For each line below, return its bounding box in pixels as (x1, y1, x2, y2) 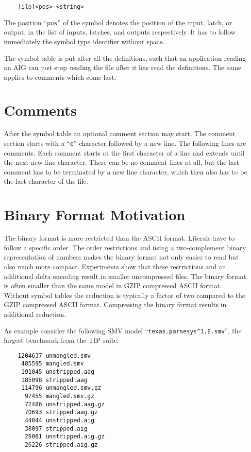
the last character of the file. (4, 176, 88, 186)
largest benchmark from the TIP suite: (4, 335, 119, 345)
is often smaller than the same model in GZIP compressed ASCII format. (4, 280, 222, 291)
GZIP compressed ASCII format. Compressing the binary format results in (4, 299, 227, 310)
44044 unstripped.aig (24, 417, 95, 424)
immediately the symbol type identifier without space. (4, 36, 165, 46)
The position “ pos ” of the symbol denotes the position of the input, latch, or (4, 17, 232, 27)
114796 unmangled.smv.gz (21, 384, 101, 392)
